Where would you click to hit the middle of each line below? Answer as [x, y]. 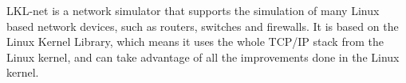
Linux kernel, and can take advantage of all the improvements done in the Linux [203, 57]
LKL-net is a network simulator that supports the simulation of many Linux [193, 10]
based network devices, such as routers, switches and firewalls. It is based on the [203, 26]
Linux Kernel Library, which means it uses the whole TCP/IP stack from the [195, 41]
